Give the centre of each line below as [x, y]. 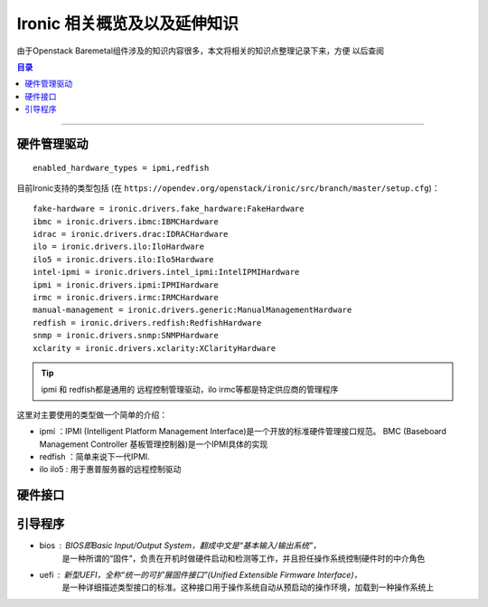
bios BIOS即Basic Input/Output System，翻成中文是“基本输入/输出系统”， [180, 545]
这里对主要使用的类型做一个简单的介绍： [92, 414]
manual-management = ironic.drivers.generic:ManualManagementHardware [192, 310]
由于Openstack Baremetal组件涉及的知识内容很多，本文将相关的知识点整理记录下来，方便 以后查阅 [200, 51]
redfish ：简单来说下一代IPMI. [95, 456]
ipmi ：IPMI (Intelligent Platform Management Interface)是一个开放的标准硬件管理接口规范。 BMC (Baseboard [243, 432]
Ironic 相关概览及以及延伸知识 [127, 24]
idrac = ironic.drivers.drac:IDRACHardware [131, 234]
